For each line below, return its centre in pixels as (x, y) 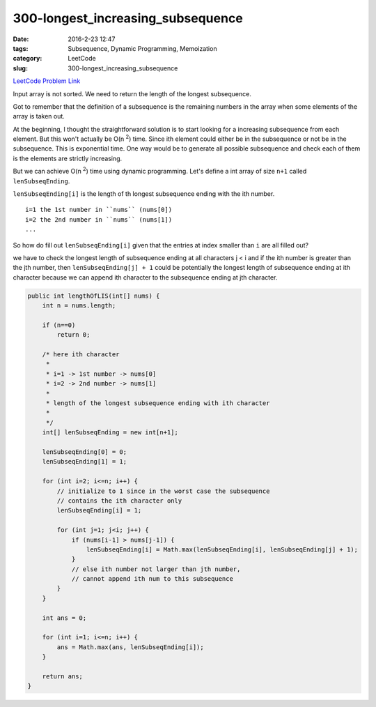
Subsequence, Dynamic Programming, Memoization (142, 48)
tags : (21, 48)
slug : (20, 68)
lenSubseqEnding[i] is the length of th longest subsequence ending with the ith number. (144, 194)
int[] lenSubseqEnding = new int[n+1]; (110, 433)
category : (28, 59)
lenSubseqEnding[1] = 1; (85, 462)
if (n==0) (59, 325)
